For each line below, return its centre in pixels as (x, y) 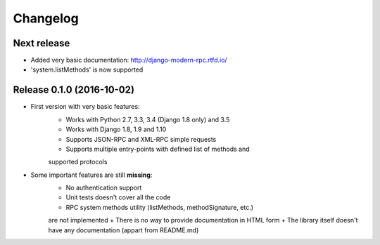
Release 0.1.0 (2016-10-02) (74, 90)
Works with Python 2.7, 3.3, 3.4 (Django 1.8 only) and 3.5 (148, 119)
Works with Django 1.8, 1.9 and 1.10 (116, 129)
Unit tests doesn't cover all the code (118, 197)
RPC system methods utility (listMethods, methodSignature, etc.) (159, 207)
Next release (42, 43)
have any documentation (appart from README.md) (123, 230)
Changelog (46, 18)
